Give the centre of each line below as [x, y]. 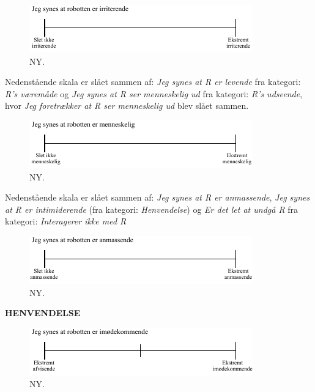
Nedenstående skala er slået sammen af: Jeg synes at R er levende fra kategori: [153, 82]
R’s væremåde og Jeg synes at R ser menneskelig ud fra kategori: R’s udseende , [154, 93]
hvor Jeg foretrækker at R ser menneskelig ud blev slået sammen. [127, 105]
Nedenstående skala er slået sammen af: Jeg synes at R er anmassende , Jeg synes [157, 197]
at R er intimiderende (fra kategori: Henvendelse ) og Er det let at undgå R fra [152, 209]
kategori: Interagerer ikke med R [66, 221]
